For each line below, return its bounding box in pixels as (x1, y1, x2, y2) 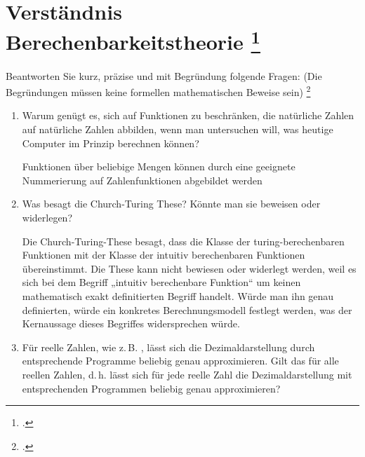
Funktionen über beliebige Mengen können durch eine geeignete (22, 159, 296, 174)
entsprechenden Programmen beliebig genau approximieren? (22, 381, 281, 395)
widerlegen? (22, 210, 73, 225)
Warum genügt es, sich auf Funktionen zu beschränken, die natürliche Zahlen (22, 108, 354, 123)
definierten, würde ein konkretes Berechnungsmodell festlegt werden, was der (22, 302, 352, 317)
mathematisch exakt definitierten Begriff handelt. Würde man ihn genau (22, 289, 334, 303)
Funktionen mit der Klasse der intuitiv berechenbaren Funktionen (22, 247, 305, 262)
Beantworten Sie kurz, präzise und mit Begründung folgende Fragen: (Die (6, 68, 322, 83)
